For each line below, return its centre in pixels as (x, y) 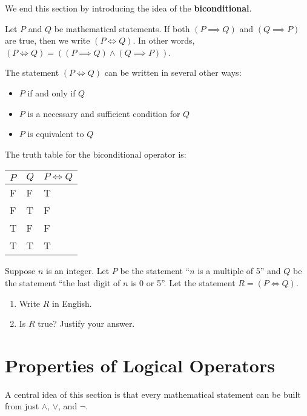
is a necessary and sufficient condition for (104, 113)
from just (22, 406)
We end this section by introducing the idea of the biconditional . (128, 8)
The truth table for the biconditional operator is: (96, 154)
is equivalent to (56, 134)
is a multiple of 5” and (239, 271)
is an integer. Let (78, 271)
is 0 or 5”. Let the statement (183, 282)
